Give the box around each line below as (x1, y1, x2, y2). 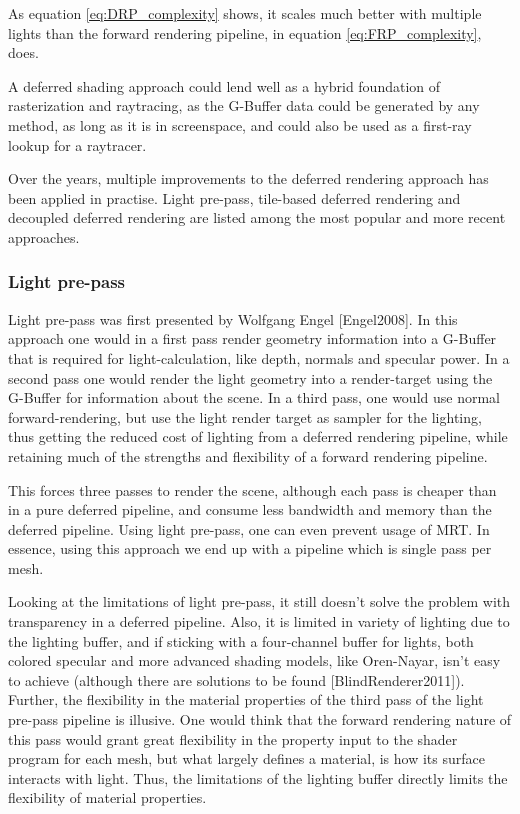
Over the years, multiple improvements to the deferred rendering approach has (8, 168, 489, 189)
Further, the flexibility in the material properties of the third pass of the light (8, 689, 484, 710)
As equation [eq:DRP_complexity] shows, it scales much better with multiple (8, 3, 482, 23)
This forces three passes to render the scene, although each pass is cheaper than (8, 479, 497, 500)
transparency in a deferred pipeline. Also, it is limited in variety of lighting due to (8, 611, 510, 632)
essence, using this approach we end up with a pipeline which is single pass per (8, 538, 492, 559)
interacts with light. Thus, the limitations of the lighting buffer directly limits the (8, 767, 508, 788)
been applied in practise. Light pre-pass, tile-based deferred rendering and (8, 187, 461, 208)
